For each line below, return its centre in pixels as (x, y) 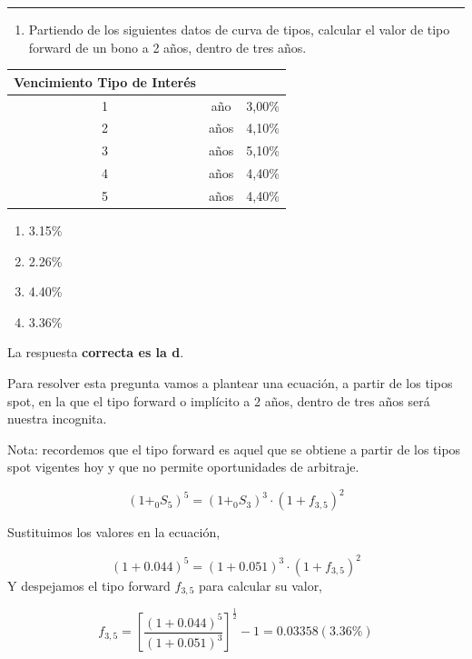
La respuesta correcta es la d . (96, 352)
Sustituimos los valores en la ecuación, (114, 532)
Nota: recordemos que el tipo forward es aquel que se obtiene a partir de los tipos (234, 449)
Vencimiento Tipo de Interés (105, 81)
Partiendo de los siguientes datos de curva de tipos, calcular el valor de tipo (239, 29)
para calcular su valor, (261, 585)
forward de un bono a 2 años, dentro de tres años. (167, 47)
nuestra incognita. (57, 419)
